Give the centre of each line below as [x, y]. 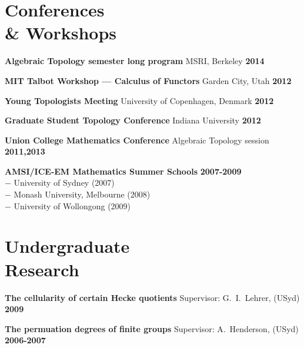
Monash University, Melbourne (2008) [82, 194]
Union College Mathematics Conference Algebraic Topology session [137, 140]
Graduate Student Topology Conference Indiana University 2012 [133, 120]
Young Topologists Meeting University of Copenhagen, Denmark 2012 [139, 100]
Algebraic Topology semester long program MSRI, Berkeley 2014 [135, 61]
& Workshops [61, 33]
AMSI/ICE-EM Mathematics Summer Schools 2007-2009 [123, 171]
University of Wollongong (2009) [72, 205]
